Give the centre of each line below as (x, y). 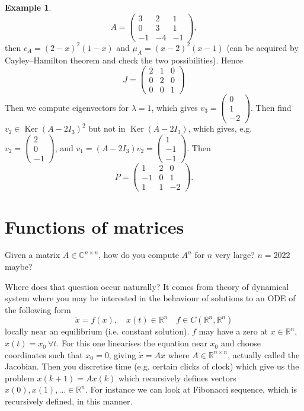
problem (20, 377)
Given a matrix (33, 255)
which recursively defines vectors (177, 377)
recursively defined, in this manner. (69, 401)
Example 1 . (28, 7)
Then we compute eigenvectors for (67, 107)
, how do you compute (139, 255)
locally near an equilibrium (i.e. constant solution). (97, 331)
